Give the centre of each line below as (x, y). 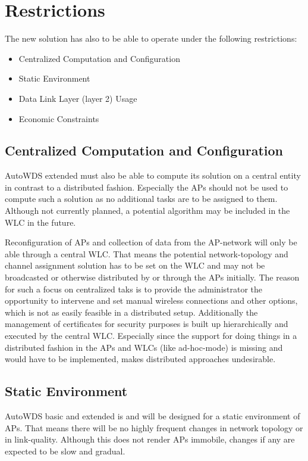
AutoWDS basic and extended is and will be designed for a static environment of (153, 416)
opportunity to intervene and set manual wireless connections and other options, (151, 300)
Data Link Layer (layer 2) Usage (78, 98)
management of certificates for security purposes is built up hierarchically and (147, 324)
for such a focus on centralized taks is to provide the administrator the (134, 289)
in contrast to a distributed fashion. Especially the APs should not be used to (147, 187)
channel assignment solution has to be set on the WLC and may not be (135, 265)
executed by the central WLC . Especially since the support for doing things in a (151, 336)
